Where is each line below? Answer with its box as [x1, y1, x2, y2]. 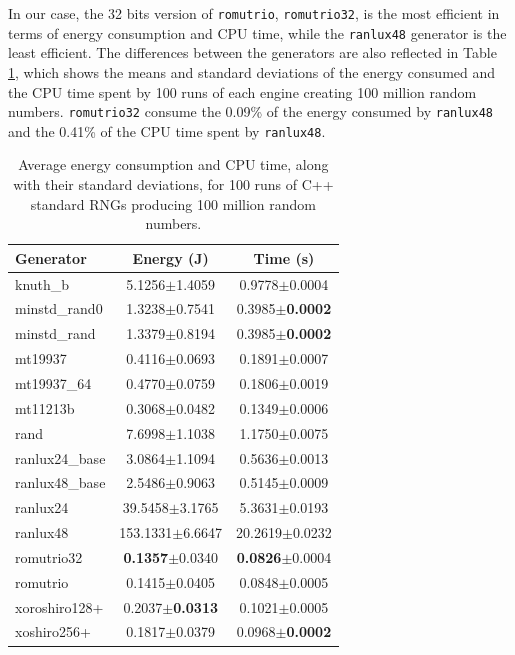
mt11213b [15, 397, 75, 418]
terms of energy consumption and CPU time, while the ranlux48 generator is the [8, 22, 507, 43]
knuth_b [15, 273, 70, 294]
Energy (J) [132, 247, 209, 268]
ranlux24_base [15, 447, 106, 468]
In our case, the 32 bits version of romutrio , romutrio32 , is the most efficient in [8, 3, 500, 23]
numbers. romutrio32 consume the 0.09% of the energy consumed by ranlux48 [8, 101, 493, 122]
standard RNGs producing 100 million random [30, 193, 317, 214]
